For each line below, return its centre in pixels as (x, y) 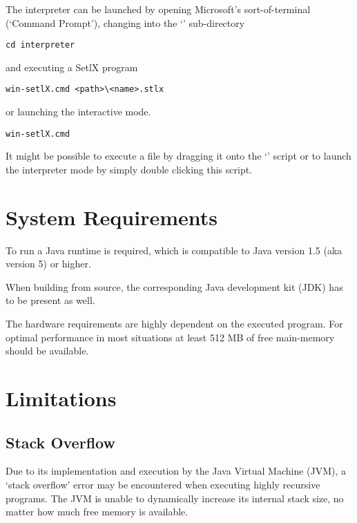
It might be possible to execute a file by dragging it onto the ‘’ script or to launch (178, 156)
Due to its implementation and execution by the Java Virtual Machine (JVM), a (176, 471)
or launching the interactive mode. (78, 112)
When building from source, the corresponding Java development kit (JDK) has (174, 286)
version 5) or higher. (48, 264)
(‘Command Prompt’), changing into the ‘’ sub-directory (125, 22)
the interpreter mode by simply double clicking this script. (129, 169)
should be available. (47, 351)
